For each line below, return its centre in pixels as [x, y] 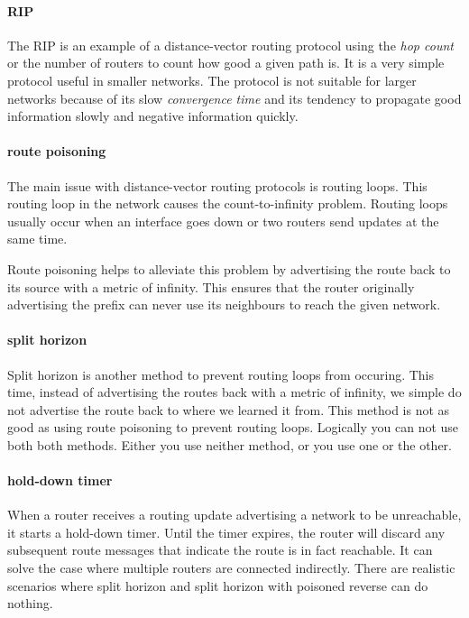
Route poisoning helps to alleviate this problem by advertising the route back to [229, 268]
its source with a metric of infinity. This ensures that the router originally [211, 286]
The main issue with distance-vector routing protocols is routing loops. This [217, 185]
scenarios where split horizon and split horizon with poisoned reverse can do [218, 585]
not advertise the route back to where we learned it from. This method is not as [229, 409]
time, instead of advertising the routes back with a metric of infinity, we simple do [234, 392]
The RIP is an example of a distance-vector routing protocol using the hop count [230, 45]
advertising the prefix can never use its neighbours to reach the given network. [224, 304]
